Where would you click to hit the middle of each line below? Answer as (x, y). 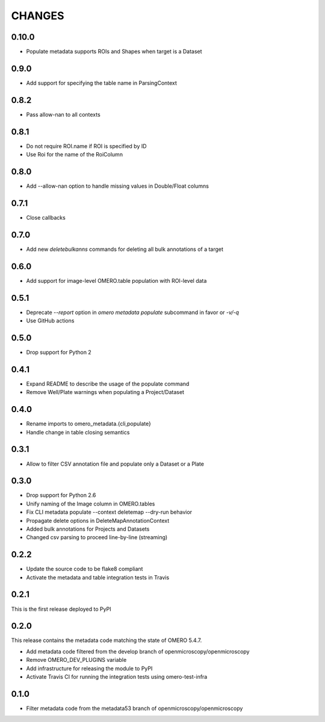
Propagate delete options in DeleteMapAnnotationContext (98, 520)
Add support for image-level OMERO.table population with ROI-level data (116, 280)
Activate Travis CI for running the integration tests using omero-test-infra (117, 677)
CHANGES (38, 16)
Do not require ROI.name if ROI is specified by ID (86, 146)
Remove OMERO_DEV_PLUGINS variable (76, 660)
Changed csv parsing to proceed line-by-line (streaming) (97, 537)
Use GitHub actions (50, 321)
